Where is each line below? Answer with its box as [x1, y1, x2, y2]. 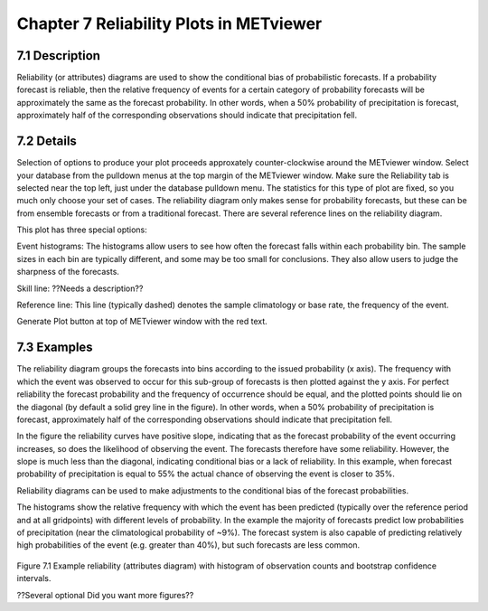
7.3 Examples [16, 340, 94, 355]
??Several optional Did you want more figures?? [16, 589, 194, 600]
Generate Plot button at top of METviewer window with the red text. [16, 316, 268, 327]
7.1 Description [16, 48, 101, 63]
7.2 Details [16, 134, 77, 149]
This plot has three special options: [16, 224, 148, 235]
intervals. [16, 573, 52, 584]
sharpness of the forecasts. [16, 267, 119, 277]
